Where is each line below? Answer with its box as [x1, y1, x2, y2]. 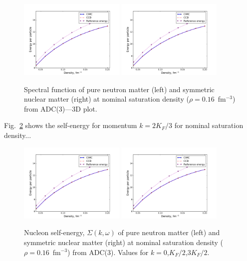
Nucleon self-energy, [24, 227, 85, 238]
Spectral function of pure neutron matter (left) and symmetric [24, 84, 215, 94]
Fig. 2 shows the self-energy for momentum [4, 120, 137, 130]
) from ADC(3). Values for [67, 247, 149, 257]
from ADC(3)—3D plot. [24, 103, 97, 114]
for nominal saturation [174, 120, 244, 130]
